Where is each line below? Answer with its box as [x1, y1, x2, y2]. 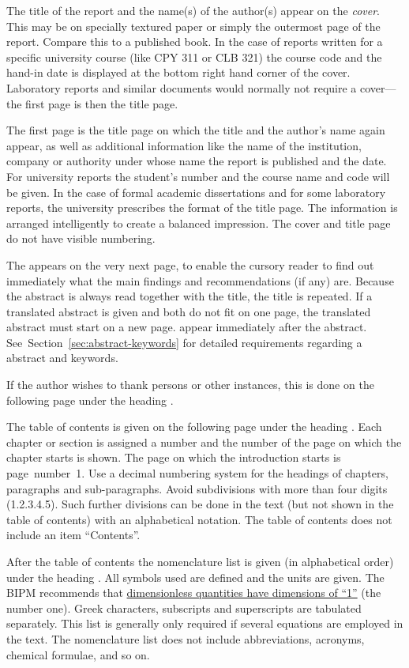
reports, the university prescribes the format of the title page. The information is [6, 199, 398, 216]
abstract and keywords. [6, 349, 118, 366]
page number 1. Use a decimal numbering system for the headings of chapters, [6, 465, 388, 481]
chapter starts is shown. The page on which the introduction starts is [6, 449, 341, 466]
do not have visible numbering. [6, 230, 156, 247]
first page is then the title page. [25, 95, 178, 111]
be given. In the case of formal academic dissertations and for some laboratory [6, 183, 386, 200]
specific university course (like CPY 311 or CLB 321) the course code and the [6, 48, 382, 65]
